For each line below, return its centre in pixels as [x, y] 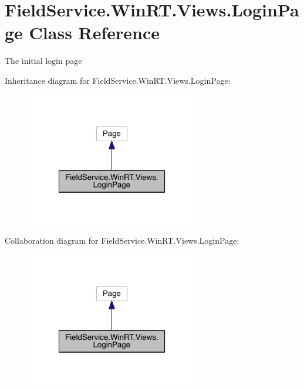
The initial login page [43, 61]
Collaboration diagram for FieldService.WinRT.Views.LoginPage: [122, 240]
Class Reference [94, 33]
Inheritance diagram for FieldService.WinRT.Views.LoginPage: [118, 80]
